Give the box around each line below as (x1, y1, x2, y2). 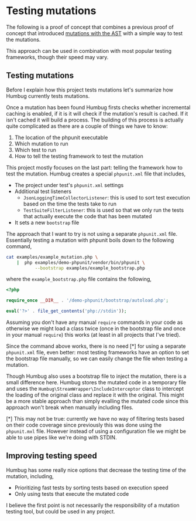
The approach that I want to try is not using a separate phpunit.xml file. (6, 230, 177, 237)
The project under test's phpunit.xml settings (14, 181, 124, 188)
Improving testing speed (6, 451, 98, 461)
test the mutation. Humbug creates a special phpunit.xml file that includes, (6, 170, 186, 177)
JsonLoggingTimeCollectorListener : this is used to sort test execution (23, 194, 190, 201)
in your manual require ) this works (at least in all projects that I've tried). (6, 331, 181, 338)
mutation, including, (6, 472, 54, 479)
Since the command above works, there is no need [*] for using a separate (6, 343, 186, 350)
